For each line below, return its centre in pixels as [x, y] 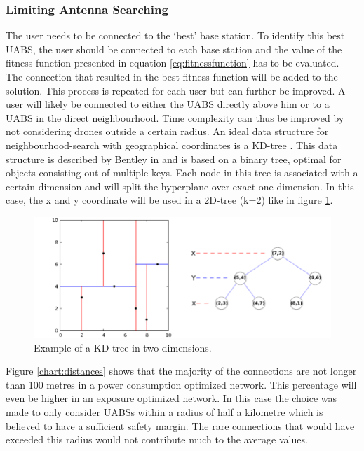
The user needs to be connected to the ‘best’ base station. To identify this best [175, 35]
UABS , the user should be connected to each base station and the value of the [174, 49]
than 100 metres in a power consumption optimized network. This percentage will [181, 384]
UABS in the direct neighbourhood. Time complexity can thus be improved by [175, 117]
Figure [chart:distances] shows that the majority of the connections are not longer [181, 371]
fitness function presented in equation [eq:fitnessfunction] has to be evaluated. [173, 63]
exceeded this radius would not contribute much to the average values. [157, 439]
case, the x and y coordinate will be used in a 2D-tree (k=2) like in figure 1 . [169, 200]
